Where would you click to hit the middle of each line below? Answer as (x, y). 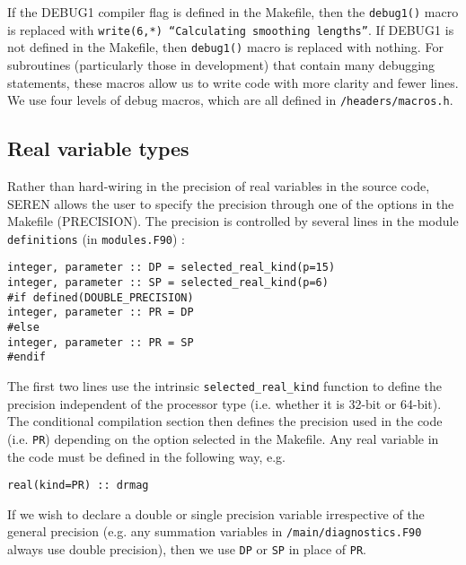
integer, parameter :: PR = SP (101, 342)
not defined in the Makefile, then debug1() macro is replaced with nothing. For (225, 47)
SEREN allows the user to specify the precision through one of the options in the (231, 203)
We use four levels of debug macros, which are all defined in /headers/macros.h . (230, 100)
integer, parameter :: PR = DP (101, 313)
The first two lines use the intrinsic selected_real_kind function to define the (224, 386)
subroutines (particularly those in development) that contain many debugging (221, 64)
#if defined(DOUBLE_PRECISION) (101, 297)
